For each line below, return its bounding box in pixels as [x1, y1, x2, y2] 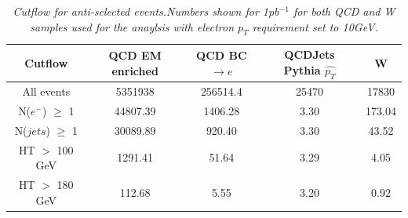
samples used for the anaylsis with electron [30, 18, 235, 35]
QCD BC [196, 46, 247, 63]
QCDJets [284, 46, 335, 63]
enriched [111, 62, 158, 78]
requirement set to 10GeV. [252, 18, 378, 35]
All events [22, 83, 71, 100]
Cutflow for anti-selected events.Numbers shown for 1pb [13, 3, 279, 19]
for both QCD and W [293, 3, 395, 19]
